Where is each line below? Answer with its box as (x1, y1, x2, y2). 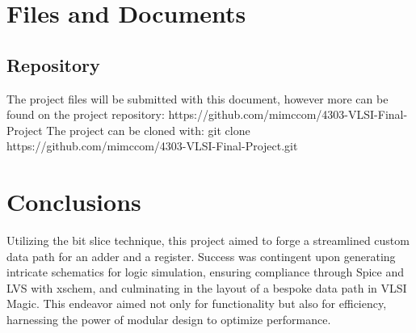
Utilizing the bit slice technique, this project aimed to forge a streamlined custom (6, 232, 410, 249)
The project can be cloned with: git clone (46, 121, 250, 138)
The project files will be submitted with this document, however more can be (6, 90, 389, 107)
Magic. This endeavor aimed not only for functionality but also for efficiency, (6, 295, 387, 312)
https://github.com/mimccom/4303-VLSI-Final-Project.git (6, 137, 298, 154)
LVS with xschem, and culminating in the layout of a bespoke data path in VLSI (6, 279, 407, 296)
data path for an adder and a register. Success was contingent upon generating (6, 247, 396, 264)
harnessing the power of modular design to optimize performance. (6, 311, 331, 328)
